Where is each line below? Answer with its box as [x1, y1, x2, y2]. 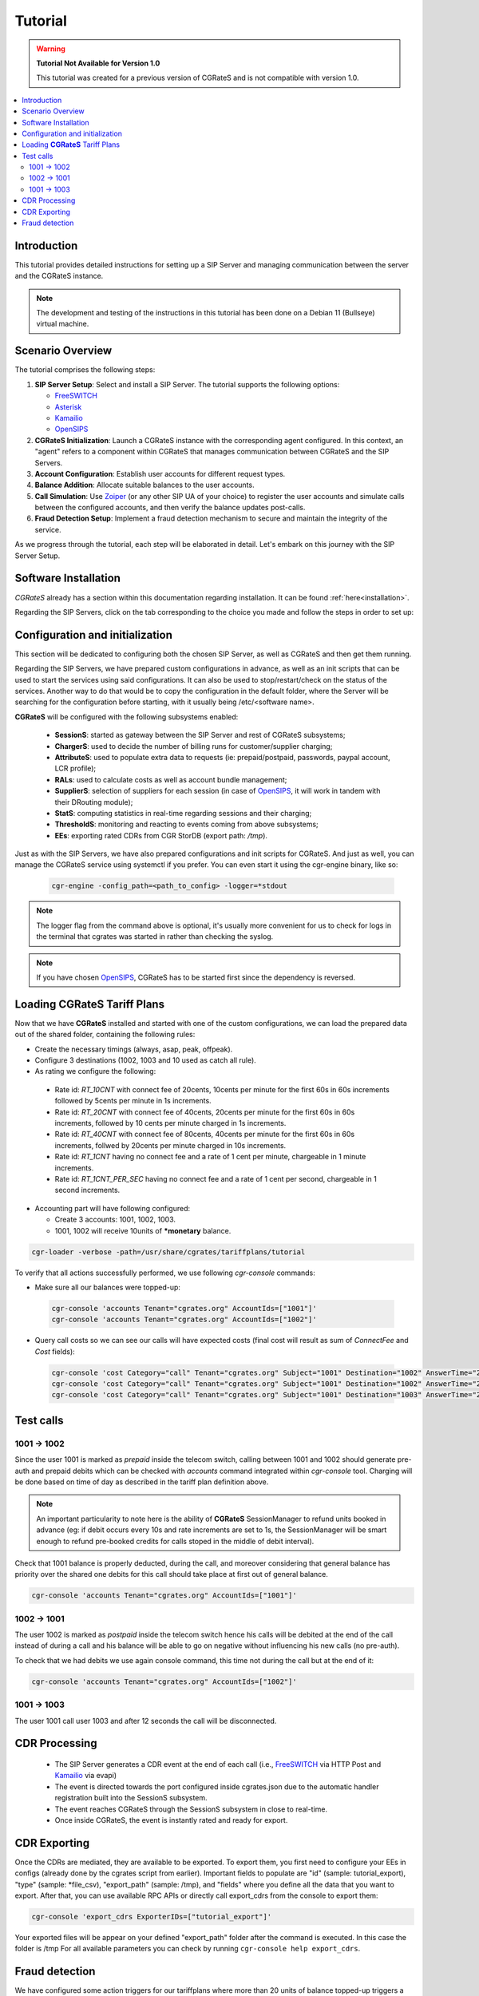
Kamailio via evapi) [54, 1771, 117, 1780]
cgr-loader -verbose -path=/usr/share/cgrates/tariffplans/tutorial [31, 1247, 306, 1257]
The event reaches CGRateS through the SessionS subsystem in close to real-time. [54, 1804, 327, 1814]
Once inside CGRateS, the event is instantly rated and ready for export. [54, 1815, 288, 1824]
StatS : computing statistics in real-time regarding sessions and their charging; [54, 808, 312, 818]
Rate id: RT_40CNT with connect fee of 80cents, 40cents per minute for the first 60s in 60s [54, 1130, 355, 1139]
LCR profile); [54, 763, 96, 774]
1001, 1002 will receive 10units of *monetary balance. [54, 1226, 232, 1235]
